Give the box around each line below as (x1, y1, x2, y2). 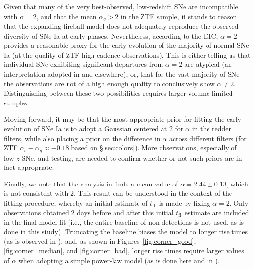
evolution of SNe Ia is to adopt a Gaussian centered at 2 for (4, 123, 184, 133)
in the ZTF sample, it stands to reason (120, 11, 237, 21)
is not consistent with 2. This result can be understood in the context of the (4, 188, 232, 198)
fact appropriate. (4, 162, 54, 172)
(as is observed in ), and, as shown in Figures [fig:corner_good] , (4, 236, 196, 246)
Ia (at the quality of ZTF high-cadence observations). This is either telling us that (4, 49, 251, 60)
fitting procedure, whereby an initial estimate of (4, 198, 148, 207)
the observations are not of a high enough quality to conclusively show (4, 78, 215, 88)
